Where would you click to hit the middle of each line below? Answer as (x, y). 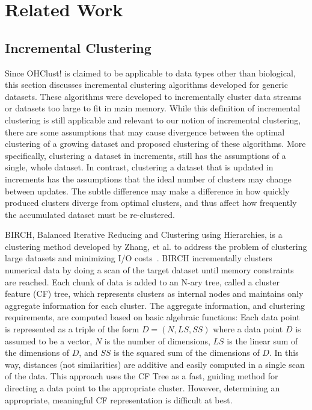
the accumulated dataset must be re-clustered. (90, 214)
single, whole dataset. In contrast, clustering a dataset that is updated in (139, 167)
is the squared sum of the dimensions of (187, 353)
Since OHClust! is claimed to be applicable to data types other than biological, (150, 73)
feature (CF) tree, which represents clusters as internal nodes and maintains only (154, 294)
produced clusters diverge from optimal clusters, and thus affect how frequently (151, 203)
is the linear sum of (262, 340)
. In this (284, 353)
